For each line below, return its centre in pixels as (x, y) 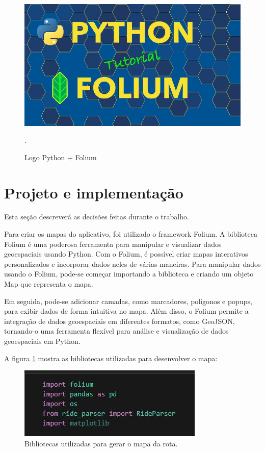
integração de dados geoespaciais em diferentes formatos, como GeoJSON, (120, 321)
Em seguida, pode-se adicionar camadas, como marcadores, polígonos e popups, (128, 301)
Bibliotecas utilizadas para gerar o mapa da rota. (101, 443)
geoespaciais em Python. (42, 341)
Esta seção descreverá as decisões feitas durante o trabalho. (97, 217)
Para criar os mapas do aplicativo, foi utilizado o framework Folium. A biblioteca (131, 234)
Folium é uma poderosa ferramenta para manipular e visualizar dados (113, 244)
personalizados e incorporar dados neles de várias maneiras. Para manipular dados (132, 263)
